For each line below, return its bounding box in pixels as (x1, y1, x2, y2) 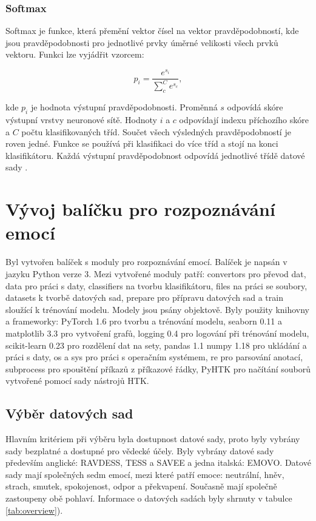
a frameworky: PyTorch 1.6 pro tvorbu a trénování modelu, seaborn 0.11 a (5, 315, 282, 328)
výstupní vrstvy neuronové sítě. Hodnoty (5, 113, 158, 126)
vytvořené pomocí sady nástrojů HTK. (5, 374, 149, 387)
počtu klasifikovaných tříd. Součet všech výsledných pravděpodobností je (21, 125, 291, 138)
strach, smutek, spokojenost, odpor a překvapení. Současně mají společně (5, 480, 277, 492)
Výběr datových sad (5, 404, 133, 423)
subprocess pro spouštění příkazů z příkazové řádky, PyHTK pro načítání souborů (5, 362, 311, 375)
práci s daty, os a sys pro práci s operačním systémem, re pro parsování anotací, (5, 351, 303, 363)
